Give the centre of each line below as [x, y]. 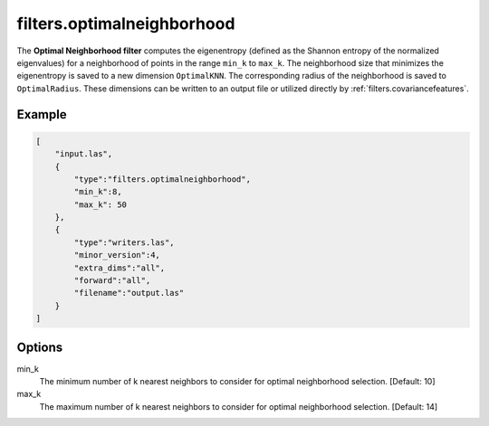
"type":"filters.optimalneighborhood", [162, 179]
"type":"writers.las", [125, 242]
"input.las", [84, 154]
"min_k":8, [98, 192]
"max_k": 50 [100, 204]
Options [40, 347]
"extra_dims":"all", [120, 268]
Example [42, 114]
